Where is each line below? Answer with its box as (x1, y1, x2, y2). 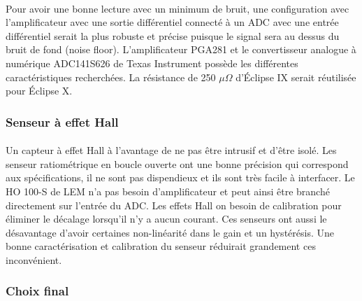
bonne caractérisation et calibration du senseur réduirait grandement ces (6, 239, 316, 253)
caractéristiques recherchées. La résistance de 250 (6, 69, 216, 84)
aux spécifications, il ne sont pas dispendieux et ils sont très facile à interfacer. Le (6, 170, 355, 185)
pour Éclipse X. (6, 83, 73, 98)
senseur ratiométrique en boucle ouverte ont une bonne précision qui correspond (6, 156, 349, 171)
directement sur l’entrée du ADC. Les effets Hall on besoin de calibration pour (6, 197, 342, 212)
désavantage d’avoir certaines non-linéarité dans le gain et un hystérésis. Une (6, 225, 334, 239)
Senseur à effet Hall (6, 113, 119, 130)
